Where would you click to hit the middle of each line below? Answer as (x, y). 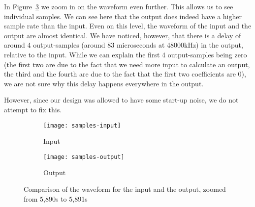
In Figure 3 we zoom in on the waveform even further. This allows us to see (119, 6)
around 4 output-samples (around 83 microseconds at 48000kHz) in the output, (124, 45)
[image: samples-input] (82, 125)
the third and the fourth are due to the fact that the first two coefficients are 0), (125, 74)
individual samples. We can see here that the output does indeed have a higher (123, 16)
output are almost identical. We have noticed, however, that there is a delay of (123, 35)
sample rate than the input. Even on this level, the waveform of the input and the (128, 26)
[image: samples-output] (84, 157)
